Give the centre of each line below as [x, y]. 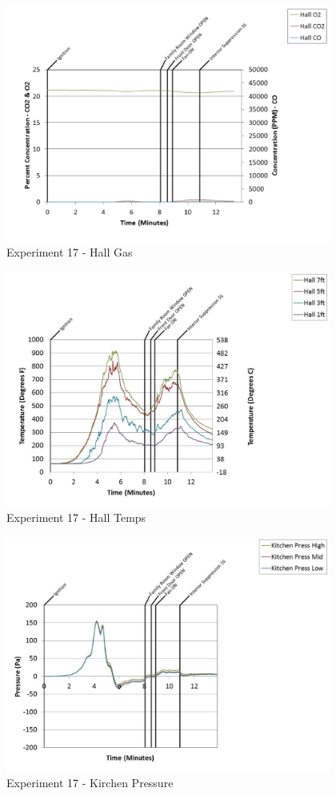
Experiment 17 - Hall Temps [76, 517]
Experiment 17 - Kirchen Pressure [90, 783]
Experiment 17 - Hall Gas [70, 252]
